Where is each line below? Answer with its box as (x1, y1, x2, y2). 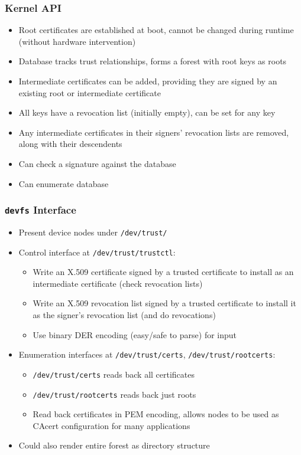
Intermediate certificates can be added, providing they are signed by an (18, 75, 277, 87)
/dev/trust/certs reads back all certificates (33, 368, 195, 380)
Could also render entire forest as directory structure (18, 439, 210, 451)
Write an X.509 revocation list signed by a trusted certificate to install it (33, 297, 296, 309)
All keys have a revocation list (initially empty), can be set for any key (18, 106, 276, 119)
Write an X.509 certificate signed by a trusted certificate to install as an (33, 266, 294, 278)
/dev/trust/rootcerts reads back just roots (33, 388, 196, 400)
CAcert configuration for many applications (33, 419, 190, 431)
